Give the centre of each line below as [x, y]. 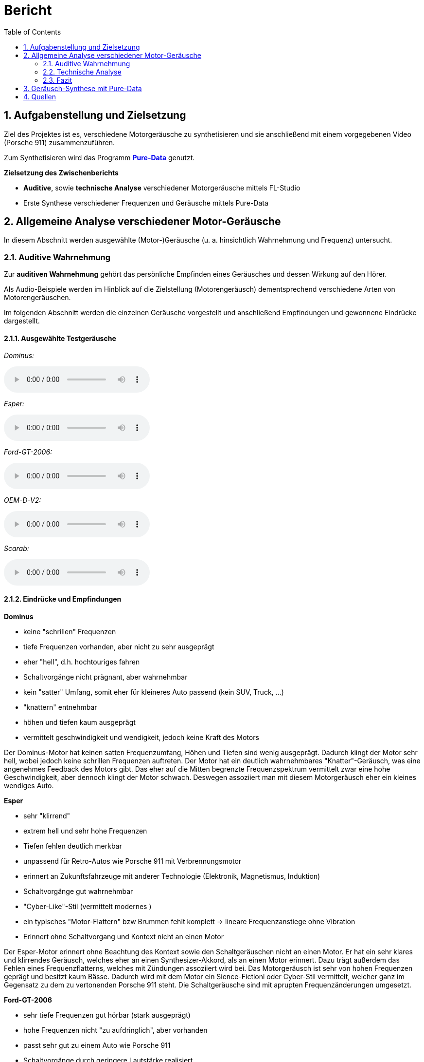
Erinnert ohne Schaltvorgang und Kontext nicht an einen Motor [124, 936]
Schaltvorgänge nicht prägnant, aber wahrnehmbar [106, 677]
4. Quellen [40, 96]
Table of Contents [33, 32]
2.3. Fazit [57, 80]
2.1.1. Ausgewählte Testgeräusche [60, 338]
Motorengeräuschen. [37, 298]
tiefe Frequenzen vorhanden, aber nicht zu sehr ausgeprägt [119, 646]
